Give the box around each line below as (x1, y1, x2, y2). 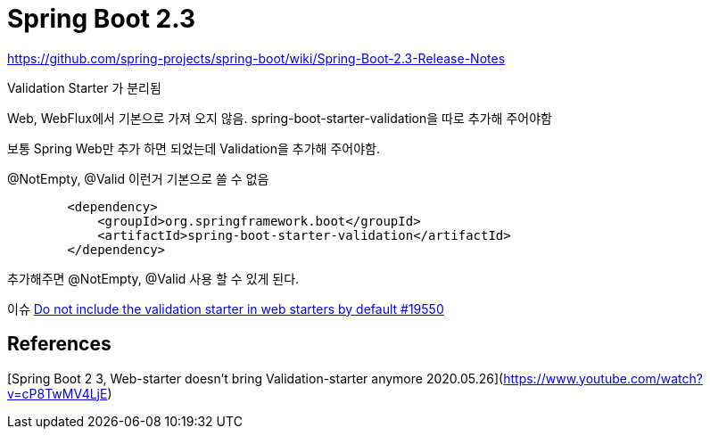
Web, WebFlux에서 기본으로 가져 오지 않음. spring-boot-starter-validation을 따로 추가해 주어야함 (7, 110, 552, 126)
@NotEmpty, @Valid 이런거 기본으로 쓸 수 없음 (7, 170, 269, 186)
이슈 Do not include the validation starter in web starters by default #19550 (7, 300, 444, 317)
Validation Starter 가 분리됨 (7, 79, 161, 95)
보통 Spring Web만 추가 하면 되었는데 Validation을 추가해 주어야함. (7, 140, 380, 156)
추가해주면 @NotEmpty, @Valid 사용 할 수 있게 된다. (7, 270, 300, 286)
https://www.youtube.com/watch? (503, 370, 703, 386)
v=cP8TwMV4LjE (7, 385, 108, 401)
